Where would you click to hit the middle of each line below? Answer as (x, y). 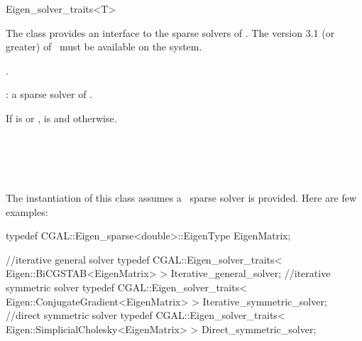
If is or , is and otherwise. (61, 118)
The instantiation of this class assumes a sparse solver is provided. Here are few (181, 197)
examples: (27, 211)
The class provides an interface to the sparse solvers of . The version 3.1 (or (170, 32)
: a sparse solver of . (49, 94)
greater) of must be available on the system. (104, 47)
